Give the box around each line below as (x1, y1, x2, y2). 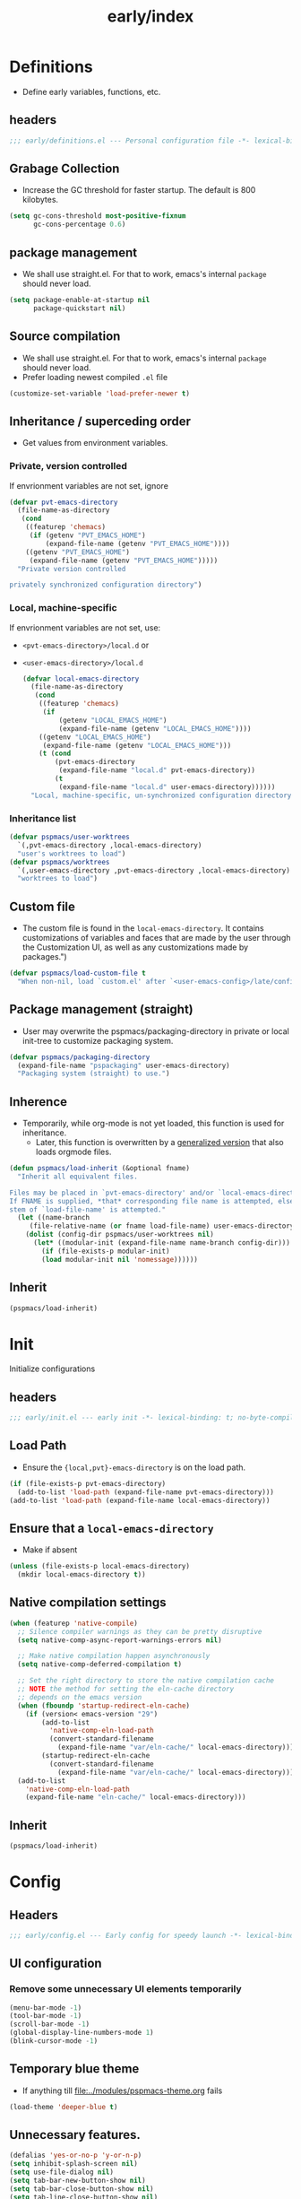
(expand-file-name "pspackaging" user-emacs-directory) (17, 1061, 230, 1070)
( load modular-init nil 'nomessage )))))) (41, 1255, 199, 1264)
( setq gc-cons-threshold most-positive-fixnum (9, 212, 186, 221)
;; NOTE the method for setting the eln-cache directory (17, 1684, 235, 1694)
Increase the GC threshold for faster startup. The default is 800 (21, 185, 256, 196)
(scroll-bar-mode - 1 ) (9, 2020, 90, 2029)
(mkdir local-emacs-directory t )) (17, 1570, 146, 1579)
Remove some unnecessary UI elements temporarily (9, 1983, 242, 1995)
